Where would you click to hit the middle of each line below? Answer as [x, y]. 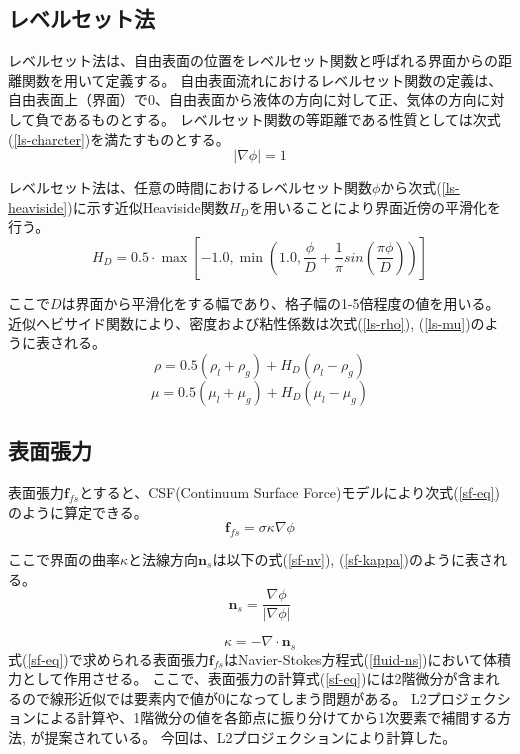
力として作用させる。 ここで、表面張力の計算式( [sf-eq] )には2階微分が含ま [247, 678]
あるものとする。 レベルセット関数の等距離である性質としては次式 [282, 118]
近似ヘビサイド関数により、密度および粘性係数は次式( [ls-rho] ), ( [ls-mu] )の [246, 322]
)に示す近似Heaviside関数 [148, 206]
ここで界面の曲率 [64, 558]
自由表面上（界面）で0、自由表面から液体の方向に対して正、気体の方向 [242, 99]
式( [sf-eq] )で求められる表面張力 [108, 658]
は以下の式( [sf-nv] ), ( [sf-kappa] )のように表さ [353, 558]
